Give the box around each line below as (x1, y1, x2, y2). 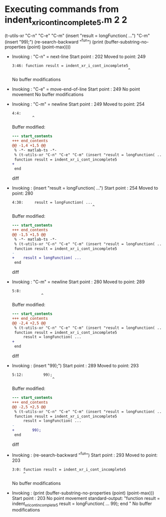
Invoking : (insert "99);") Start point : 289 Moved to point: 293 (11, 363, 139, 369)
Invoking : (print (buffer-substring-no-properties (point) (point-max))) (11, 489, 155, 496)
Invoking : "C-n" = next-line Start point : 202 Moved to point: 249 (11, 54, 146, 60)
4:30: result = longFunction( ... (11, 200, 93, 205)
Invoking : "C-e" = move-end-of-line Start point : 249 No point (11, 86, 140, 92)
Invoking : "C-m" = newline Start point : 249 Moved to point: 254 (11, 101, 145, 107)
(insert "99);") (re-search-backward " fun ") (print (4, 38, 103, 45)
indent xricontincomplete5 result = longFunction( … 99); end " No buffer (11, 500, 153, 507)
